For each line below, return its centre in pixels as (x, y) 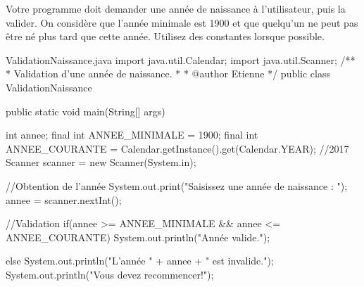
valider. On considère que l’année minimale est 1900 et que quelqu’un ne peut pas (182, 22)
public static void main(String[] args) (86, 111)
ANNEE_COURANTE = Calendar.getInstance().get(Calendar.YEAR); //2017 (177, 148)
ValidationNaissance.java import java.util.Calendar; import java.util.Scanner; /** (181, 59)
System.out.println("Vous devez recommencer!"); (110, 274)
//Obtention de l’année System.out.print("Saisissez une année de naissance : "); (177, 185)
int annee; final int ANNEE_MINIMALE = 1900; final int (132, 135)
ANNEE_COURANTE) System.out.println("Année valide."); (138, 237)
